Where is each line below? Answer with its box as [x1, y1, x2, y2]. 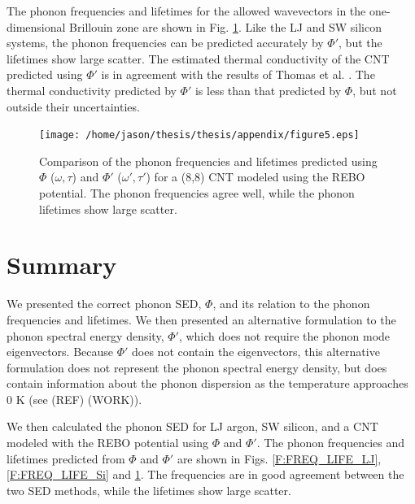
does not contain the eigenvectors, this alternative [132, 343, 380, 360]
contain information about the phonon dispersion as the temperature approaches [7, 375, 408, 392]
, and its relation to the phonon [212, 295, 370, 312]
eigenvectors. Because [7, 343, 114, 360]
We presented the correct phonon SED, [7, 295, 202, 312]
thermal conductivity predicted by [7, 81, 177, 98]
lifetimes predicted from [7, 450, 125, 467]
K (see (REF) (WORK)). [15, 390, 142, 407]
